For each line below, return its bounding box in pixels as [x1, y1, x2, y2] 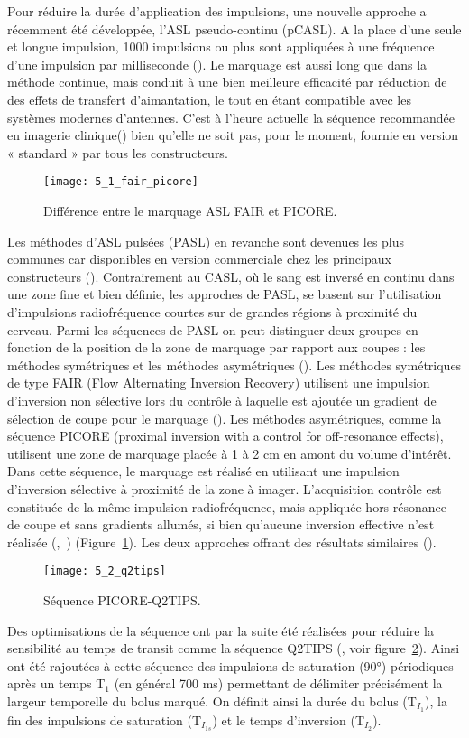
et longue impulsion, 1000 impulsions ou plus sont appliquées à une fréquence [7, 37, 435, 56]
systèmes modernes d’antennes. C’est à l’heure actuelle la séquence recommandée [7, 107, 455, 126]
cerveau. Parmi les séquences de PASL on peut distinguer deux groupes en [7, 320, 418, 339]
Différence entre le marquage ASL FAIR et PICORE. [43, 201, 337, 220]
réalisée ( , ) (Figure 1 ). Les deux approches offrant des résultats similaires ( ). [7, 532, 437, 551]
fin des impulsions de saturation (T [7, 710, 202, 729]
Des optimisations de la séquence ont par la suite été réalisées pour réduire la [7, 621, 434, 640]
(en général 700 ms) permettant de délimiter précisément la [114, 674, 443, 693]
